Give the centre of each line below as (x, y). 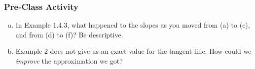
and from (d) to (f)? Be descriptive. (69, 34)
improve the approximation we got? (69, 61)
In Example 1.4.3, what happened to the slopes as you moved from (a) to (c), (133, 25)
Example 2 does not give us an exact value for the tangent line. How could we (133, 51)
